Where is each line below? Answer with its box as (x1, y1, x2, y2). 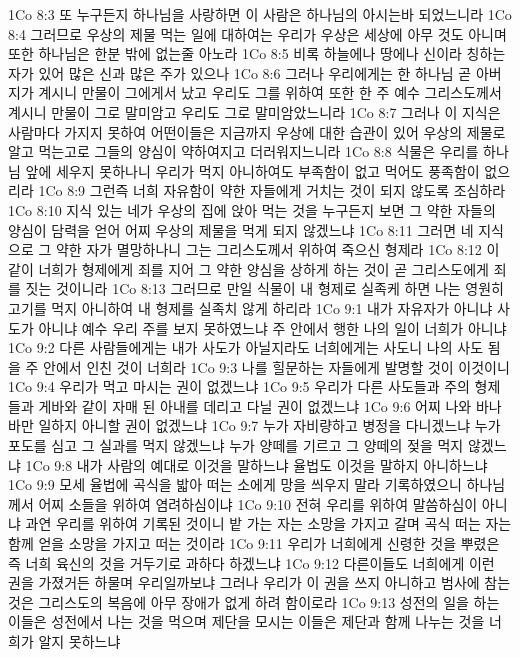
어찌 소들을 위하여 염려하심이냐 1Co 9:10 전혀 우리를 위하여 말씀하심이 (38, 493, 478, 514)
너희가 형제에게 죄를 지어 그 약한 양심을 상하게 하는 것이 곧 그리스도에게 (38, 258, 489, 279)
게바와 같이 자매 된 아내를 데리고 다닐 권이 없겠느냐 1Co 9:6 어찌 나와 (38, 395, 472, 416)
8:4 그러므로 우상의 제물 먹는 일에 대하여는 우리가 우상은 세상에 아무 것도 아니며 (8, 23, 507, 44)
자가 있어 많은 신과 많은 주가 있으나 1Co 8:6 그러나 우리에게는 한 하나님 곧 (8, 62, 472, 83)
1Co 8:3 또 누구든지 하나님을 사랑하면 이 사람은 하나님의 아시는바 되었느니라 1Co (8, 4, 512, 24)
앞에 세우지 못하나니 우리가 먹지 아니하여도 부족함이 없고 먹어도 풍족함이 (25, 160, 480, 181)
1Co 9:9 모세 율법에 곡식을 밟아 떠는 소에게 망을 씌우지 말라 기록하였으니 (8, 474, 462, 495)
